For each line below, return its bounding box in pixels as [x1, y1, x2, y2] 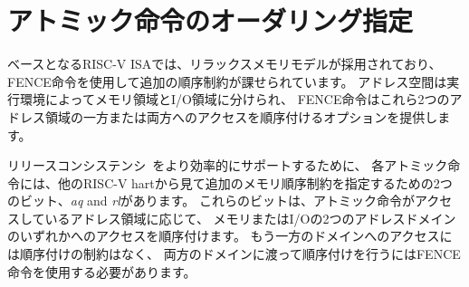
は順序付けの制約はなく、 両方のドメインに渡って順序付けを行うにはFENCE [7, 244, 461, 263]
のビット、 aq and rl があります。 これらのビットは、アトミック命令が [7, 191, 416, 210]
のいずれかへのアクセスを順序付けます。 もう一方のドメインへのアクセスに [7, 226, 453, 245]
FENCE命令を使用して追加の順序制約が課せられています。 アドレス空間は [7, 72, 447, 91]
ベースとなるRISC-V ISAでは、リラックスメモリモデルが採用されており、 [7, 54, 442, 73]
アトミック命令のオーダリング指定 [7, 2, 414, 39]
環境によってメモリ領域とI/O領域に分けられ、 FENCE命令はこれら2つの [19, 90, 450, 109]
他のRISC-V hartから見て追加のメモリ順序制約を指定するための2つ [57, 173, 453, 192]
